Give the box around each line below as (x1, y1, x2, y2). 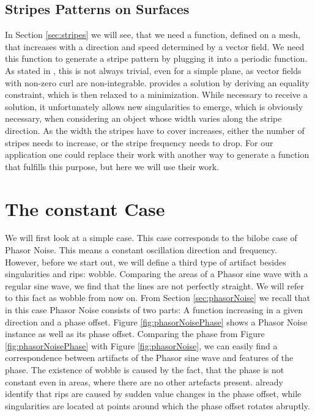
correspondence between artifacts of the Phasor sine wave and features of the (5, 351, 294, 364)
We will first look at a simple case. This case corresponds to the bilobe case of (5, 231, 297, 244)
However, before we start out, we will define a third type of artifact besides (5, 255, 286, 268)
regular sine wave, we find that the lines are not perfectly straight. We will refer (5, 279, 304, 292)
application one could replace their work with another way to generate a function (5, 148, 309, 161)
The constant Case (5, 196, 165, 221)
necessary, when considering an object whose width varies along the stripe (5, 112, 282, 125)
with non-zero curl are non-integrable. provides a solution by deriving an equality (5, 76, 309, 89)
